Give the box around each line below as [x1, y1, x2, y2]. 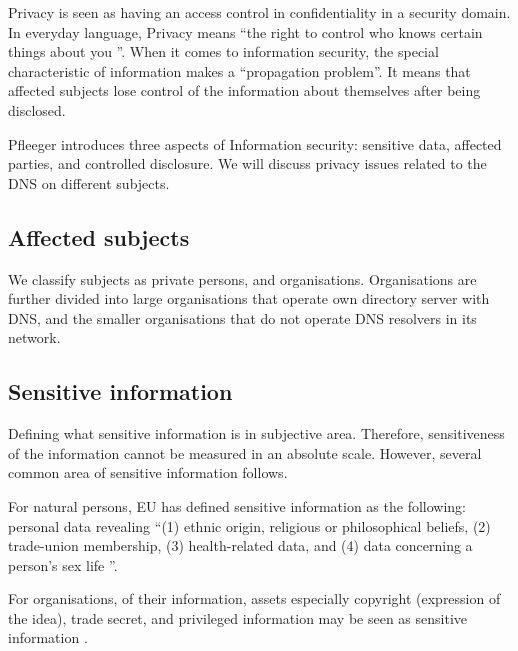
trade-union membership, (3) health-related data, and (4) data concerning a [8, 535, 473, 556]
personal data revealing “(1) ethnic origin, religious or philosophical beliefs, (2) [8, 515, 491, 536]
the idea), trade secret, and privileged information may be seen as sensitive [8, 607, 468, 628]
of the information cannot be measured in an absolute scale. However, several [8, 442, 482, 463]
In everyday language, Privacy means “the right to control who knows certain [8, 21, 483, 42]
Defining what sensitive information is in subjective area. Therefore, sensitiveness [8, 423, 505, 444]
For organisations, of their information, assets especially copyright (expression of [8, 588, 501, 609]
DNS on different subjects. [8, 172, 170, 193]
